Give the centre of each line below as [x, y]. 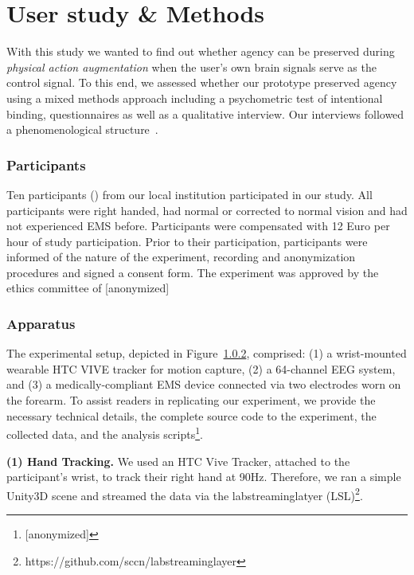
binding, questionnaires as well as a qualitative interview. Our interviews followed [205, 113]
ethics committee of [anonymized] [88, 288]
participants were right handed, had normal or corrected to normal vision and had [207, 210]
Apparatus [41, 323]
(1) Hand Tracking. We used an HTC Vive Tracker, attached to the [178, 461]
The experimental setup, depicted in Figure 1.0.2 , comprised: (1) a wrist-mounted [207, 353]
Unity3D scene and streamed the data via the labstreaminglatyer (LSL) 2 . [185, 494]
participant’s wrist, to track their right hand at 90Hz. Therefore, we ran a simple [204, 477]
